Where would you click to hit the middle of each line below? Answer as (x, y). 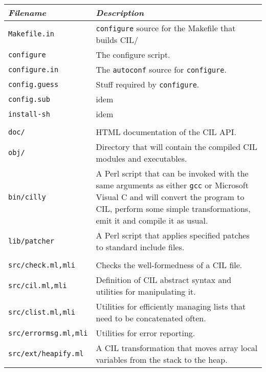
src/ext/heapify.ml (46, 354)
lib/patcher (31, 241)
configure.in (34, 69)
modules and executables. (141, 158)
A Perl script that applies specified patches (173, 235)
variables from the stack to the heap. (162, 359)
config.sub (29, 99)
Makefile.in (31, 34)
